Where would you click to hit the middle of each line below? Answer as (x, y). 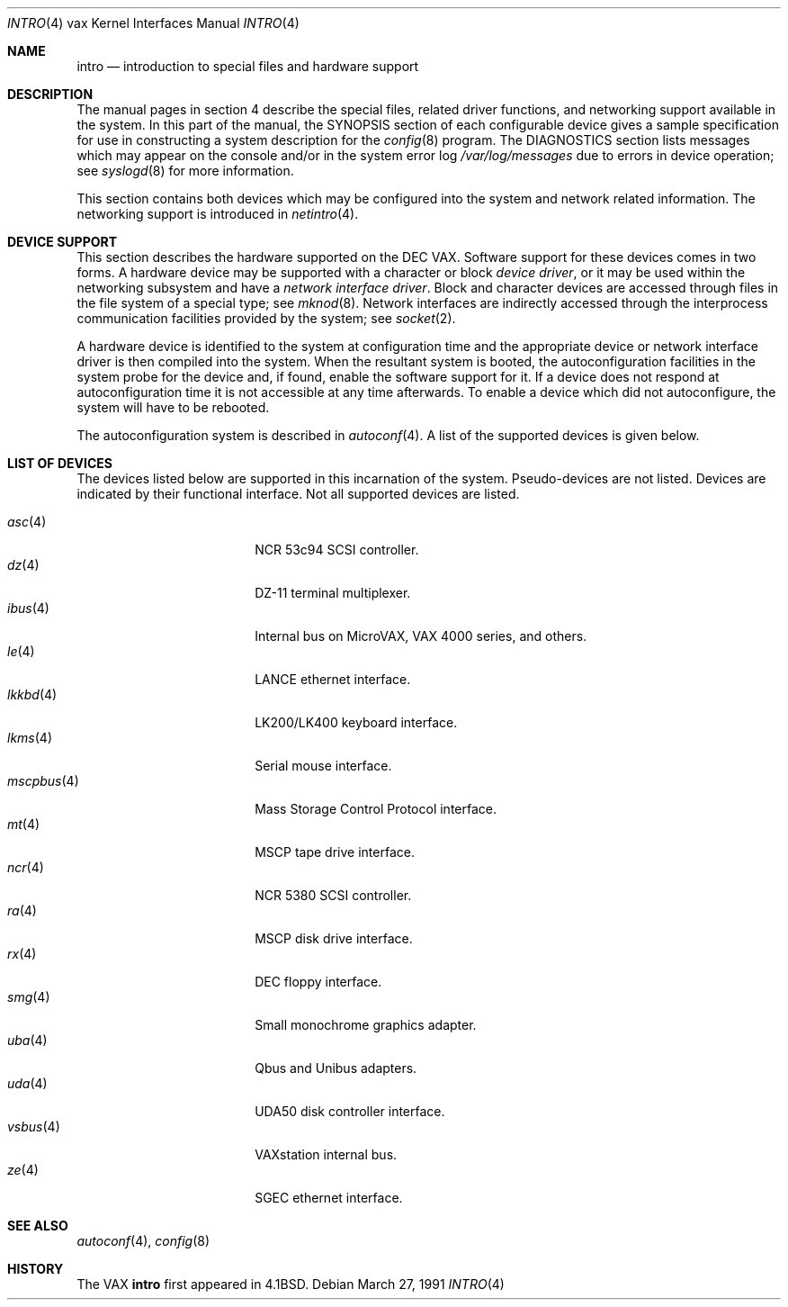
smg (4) (29, 997)
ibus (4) (28, 608)
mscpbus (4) (43, 781)
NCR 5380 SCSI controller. (333, 895)
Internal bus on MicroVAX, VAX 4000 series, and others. (421, 636)
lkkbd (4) (32, 694)
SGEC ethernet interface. (329, 1198)
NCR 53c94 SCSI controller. (337, 550)
